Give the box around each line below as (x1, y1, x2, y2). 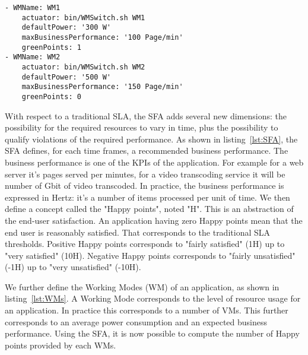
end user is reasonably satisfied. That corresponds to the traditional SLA (5, 226, 271, 238)
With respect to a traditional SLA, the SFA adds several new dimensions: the (5, 109, 287, 122)
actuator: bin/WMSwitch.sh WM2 (21, 62, 145, 71)
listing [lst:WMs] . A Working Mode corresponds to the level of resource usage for (5, 292, 301, 305)
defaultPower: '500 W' (21, 72, 111, 81)
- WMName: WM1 (5, 4, 61, 12)
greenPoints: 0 (21, 92, 81, 101)
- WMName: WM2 (5, 53, 61, 62)
